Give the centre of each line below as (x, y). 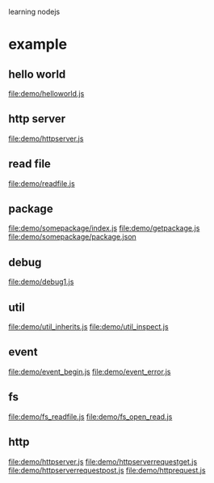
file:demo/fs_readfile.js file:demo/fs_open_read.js (90, 417)
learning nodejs (34, 12)
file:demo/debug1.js (41, 282)
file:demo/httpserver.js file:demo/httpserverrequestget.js (103, 461)
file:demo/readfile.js (42, 183)
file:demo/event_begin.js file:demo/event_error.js (90, 371)
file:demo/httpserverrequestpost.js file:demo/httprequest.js (107, 470)
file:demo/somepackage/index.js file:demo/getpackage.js (104, 228)
